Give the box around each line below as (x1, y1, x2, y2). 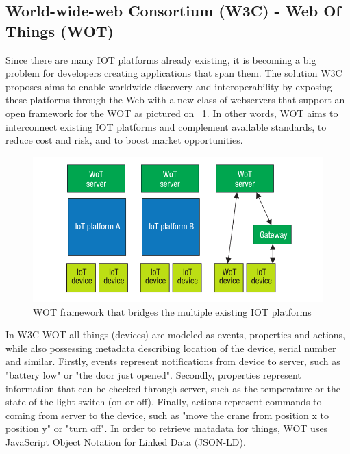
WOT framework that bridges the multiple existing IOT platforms (33, 304, 312, 318)
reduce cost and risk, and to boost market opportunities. (5, 133, 243, 147)
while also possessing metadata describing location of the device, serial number (5, 340, 336, 355)
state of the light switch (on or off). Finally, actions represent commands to (5, 394, 322, 409)
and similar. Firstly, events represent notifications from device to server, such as (5, 354, 340, 368)
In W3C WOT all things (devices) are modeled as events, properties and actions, (5, 327, 345, 342)
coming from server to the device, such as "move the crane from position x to (5, 407, 329, 422)
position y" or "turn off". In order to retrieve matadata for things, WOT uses (5, 421, 328, 436)
